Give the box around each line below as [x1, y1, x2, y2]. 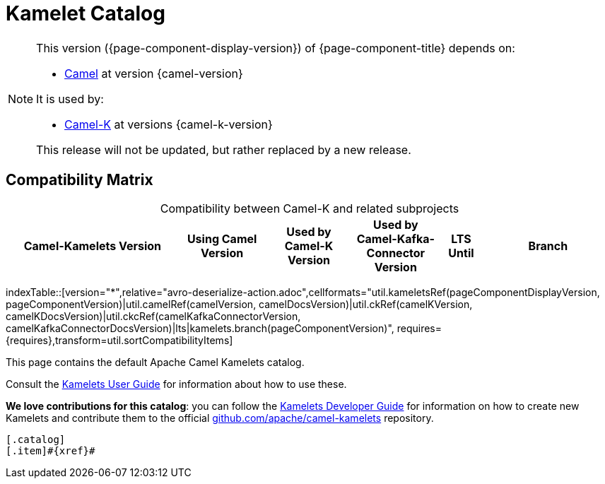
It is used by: [36, 91, 104, 106]
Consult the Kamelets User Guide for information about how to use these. [6, 377, 347, 390]
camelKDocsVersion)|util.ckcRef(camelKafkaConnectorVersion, [6, 309, 301, 322]
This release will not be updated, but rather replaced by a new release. [36, 142, 411, 157]
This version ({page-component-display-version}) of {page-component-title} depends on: [36, 40, 515, 55]
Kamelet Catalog [6, 1, 165, 25]
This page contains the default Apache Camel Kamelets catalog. [6, 355, 305, 368]
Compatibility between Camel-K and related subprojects [160, 201, 459, 216]
